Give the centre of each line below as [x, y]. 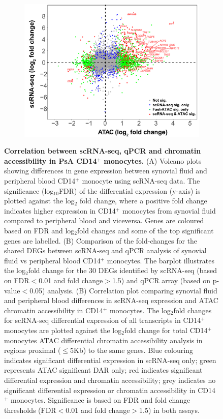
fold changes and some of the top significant [146, 231]
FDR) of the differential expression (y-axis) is [130, 190]
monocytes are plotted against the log [63, 330]
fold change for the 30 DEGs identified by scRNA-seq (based [122, 270]
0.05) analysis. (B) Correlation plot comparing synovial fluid [123, 290]
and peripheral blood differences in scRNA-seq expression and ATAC [111, 300]
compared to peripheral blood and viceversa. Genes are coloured [104, 220]
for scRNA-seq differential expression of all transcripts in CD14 [103, 320]
